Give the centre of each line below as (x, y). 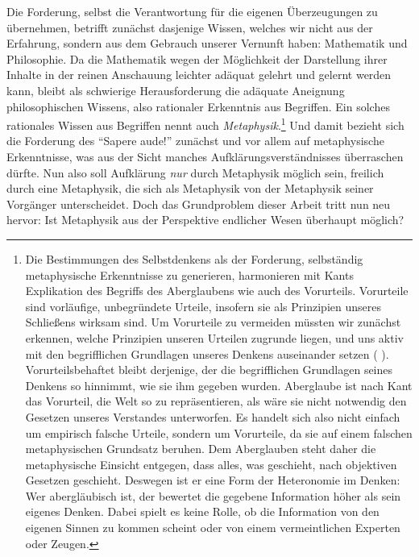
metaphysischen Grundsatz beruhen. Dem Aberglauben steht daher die (201, 449)
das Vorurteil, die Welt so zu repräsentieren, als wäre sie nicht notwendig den (216, 401)
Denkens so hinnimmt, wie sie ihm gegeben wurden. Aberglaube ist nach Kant (219, 385)
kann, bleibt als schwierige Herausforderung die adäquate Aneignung (176, 90)
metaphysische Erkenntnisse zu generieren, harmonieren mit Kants (189, 274)
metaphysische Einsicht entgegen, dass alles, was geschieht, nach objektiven (211, 464)
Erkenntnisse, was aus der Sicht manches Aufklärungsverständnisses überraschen (205, 156)
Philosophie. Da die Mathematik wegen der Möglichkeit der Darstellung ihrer (197, 58)
